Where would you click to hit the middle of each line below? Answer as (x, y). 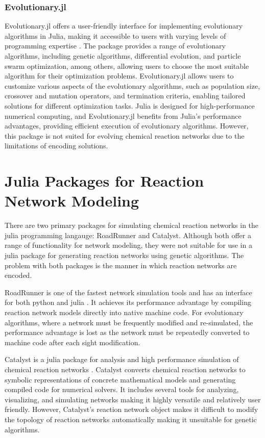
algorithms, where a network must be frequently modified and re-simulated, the (129, 322)
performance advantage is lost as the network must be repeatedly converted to (127, 332)
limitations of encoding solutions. (56, 146)
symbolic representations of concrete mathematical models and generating (120, 379)
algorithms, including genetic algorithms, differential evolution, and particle (123, 56)
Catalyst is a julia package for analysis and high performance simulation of (122, 359)
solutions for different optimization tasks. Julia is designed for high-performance (130, 105)
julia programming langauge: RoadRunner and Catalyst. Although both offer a (128, 235)
